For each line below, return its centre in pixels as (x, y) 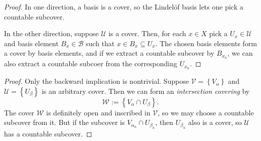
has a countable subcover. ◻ (48, 133)
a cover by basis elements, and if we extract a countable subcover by (109, 53)
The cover (19, 112)
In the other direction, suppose (51, 33)
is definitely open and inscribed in (98, 112)
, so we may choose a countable (206, 112)
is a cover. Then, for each (147, 33)
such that (100, 43)
